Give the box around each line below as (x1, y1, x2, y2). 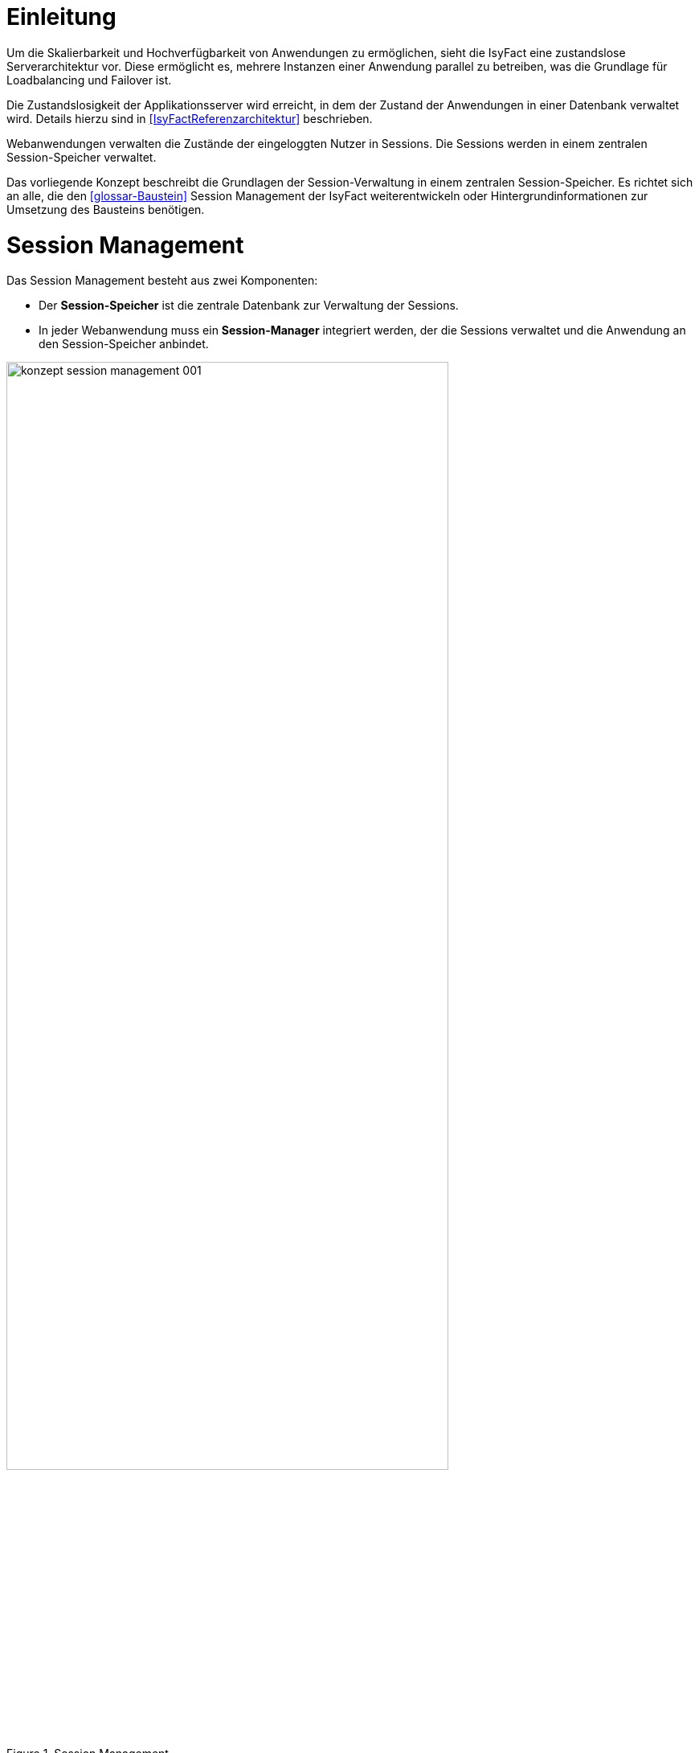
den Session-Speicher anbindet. (39, 337, 209, 351)
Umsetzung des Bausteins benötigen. (6, 202, 205, 216)
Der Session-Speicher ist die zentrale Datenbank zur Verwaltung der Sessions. (39, 298, 459, 313)
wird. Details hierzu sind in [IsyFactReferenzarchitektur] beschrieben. (6, 111, 373, 125)
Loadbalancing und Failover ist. (6, 72, 172, 87)
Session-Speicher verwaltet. (6, 150, 157, 164)
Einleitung (6, 3, 117, 31)
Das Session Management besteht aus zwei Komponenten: (6, 273, 318, 288)
